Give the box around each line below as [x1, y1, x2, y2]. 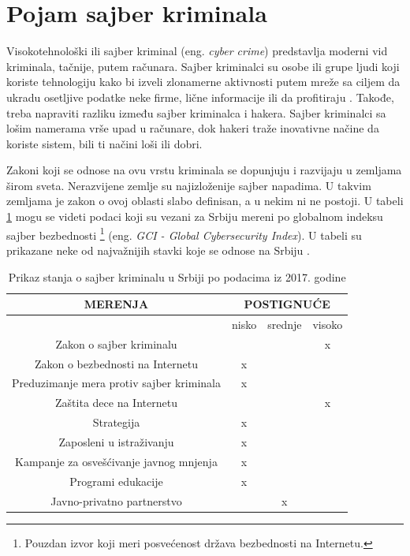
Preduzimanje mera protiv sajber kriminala [12, 375, 221, 391]
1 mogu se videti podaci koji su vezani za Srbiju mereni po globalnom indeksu [6, 208, 383, 225]
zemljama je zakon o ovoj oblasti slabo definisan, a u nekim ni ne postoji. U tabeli [6, 192, 404, 209]
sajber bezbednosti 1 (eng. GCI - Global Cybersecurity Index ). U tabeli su [6, 224, 362, 243]
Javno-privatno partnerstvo [50, 492, 182, 509]
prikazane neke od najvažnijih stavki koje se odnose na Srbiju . [6, 241, 310, 258]
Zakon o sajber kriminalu [55, 335, 177, 352]
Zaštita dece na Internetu [55, 394, 177, 411]
